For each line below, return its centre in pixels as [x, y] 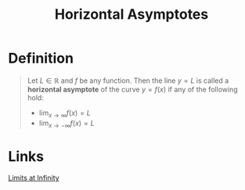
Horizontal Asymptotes [132, 14]
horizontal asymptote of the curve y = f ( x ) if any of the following [132, 89]
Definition [41, 58]
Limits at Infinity [34, 178]
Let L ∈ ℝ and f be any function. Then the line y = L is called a [128, 81]
